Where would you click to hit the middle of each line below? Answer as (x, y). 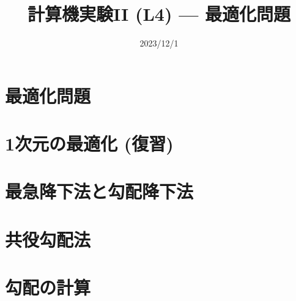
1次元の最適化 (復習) (89, 143)
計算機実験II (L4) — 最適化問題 (159, 14)
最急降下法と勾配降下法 (99, 191)
